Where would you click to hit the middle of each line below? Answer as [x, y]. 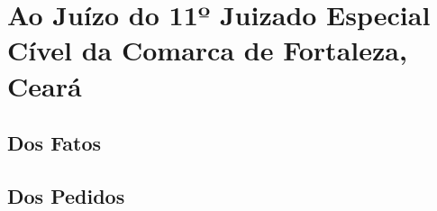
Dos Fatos [55, 143]
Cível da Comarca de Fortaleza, [207, 50]
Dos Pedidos [66, 195]
